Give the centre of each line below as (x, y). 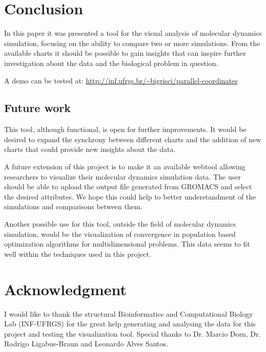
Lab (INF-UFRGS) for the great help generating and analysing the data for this (130, 324)
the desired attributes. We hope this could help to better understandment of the (130, 196)
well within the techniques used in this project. (78, 254)
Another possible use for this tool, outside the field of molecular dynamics (120, 224)
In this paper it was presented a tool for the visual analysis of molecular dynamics (133, 33)
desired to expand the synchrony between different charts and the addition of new (133, 139)
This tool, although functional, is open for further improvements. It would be (125, 129)
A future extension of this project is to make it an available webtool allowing (125, 167)
